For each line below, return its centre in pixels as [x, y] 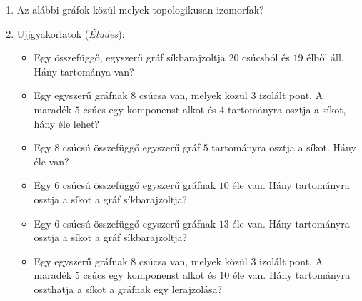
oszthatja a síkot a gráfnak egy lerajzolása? [128, 289]
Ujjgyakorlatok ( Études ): [71, 33]
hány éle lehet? [66, 123]
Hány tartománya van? [84, 71]
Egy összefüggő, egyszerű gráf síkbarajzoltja [130, 57]
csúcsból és [266, 57]
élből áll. [325, 57]
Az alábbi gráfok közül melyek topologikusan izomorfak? [140, 9]
